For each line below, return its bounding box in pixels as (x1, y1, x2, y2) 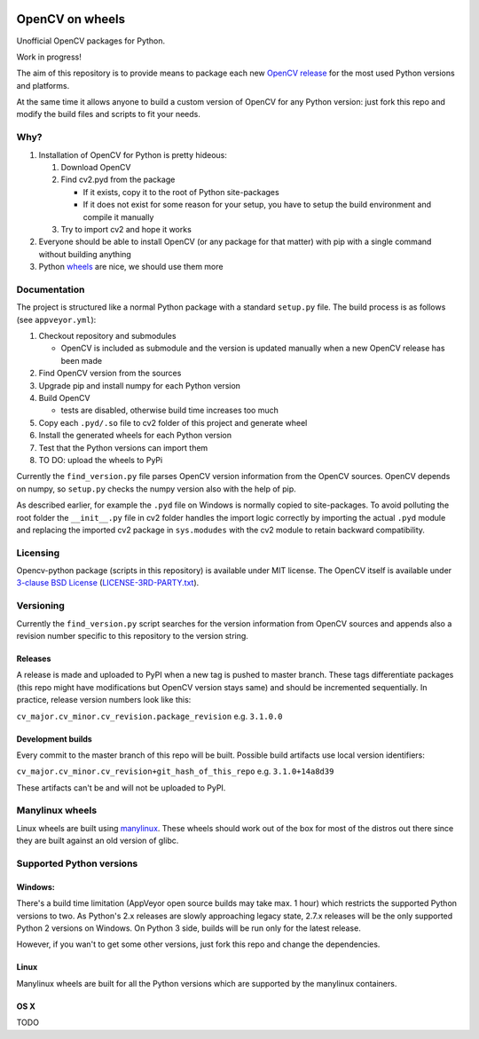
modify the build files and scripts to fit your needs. (16, 109, 201, 120)
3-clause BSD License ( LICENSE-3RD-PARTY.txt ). (16, 578, 200, 588)
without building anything (38, 248, 132, 259)
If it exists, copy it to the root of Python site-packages (82, 186, 279, 197)
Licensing (16, 547, 60, 559)
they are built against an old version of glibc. (16, 835, 179, 846)
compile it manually (82, 211, 154, 222)
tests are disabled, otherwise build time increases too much (60, 405, 279, 416)
